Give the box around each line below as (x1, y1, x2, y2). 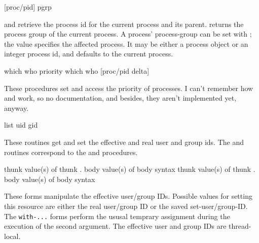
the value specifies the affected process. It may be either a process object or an (4, 38, 248, 49)
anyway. (4, 102, 29, 113)
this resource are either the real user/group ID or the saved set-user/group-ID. (4, 200, 248, 211)
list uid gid (4, 119, 38, 130)
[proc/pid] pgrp (4, 2, 52, 12)
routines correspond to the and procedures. (4, 146, 138, 157)
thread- (229, 221, 251, 231)
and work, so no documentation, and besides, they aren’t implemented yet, (4, 93, 237, 103)
